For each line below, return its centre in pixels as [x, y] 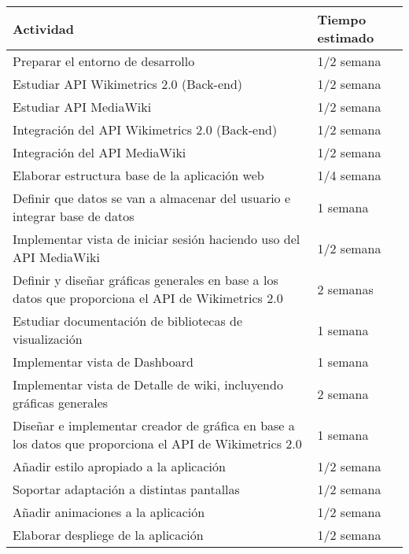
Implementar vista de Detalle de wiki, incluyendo [148, 384]
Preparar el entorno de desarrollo [104, 61]
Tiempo [342, 19]
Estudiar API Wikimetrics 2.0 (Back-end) [128, 84]
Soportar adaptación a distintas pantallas [126, 489]
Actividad [44, 28]
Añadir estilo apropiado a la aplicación [119, 466]
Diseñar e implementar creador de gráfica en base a [154, 425]
